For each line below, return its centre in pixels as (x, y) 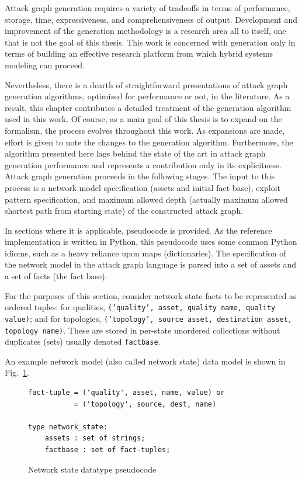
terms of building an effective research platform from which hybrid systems (139, 53)
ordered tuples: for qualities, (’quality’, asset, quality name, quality (140, 307)
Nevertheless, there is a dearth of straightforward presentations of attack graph (146, 84)
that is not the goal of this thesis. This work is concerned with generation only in (150, 42)
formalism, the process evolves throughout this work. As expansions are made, (145, 130)
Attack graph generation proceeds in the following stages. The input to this (140, 176)
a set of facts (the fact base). (56, 276)
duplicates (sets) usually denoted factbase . (83, 341)
